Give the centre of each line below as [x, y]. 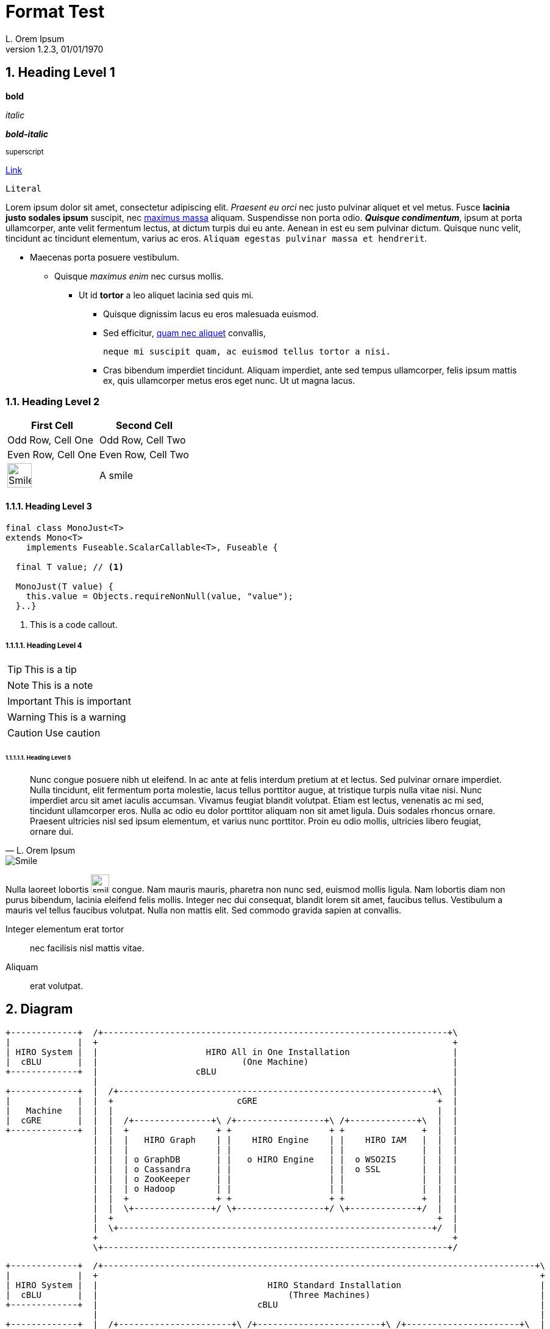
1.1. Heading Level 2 [53, 401]
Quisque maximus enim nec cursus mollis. [139, 276]
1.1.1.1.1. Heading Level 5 [38, 758]
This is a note [62, 686]
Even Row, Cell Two [144, 455]
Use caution [73, 733]
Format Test [55, 12]
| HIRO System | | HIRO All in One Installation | [232, 1052]
